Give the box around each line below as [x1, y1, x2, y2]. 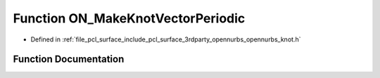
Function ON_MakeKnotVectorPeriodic [13, 11, 246, 26]
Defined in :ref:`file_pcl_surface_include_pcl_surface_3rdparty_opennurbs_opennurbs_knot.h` [30, 35, 301, 44]
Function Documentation [13, 53, 125, 65]
